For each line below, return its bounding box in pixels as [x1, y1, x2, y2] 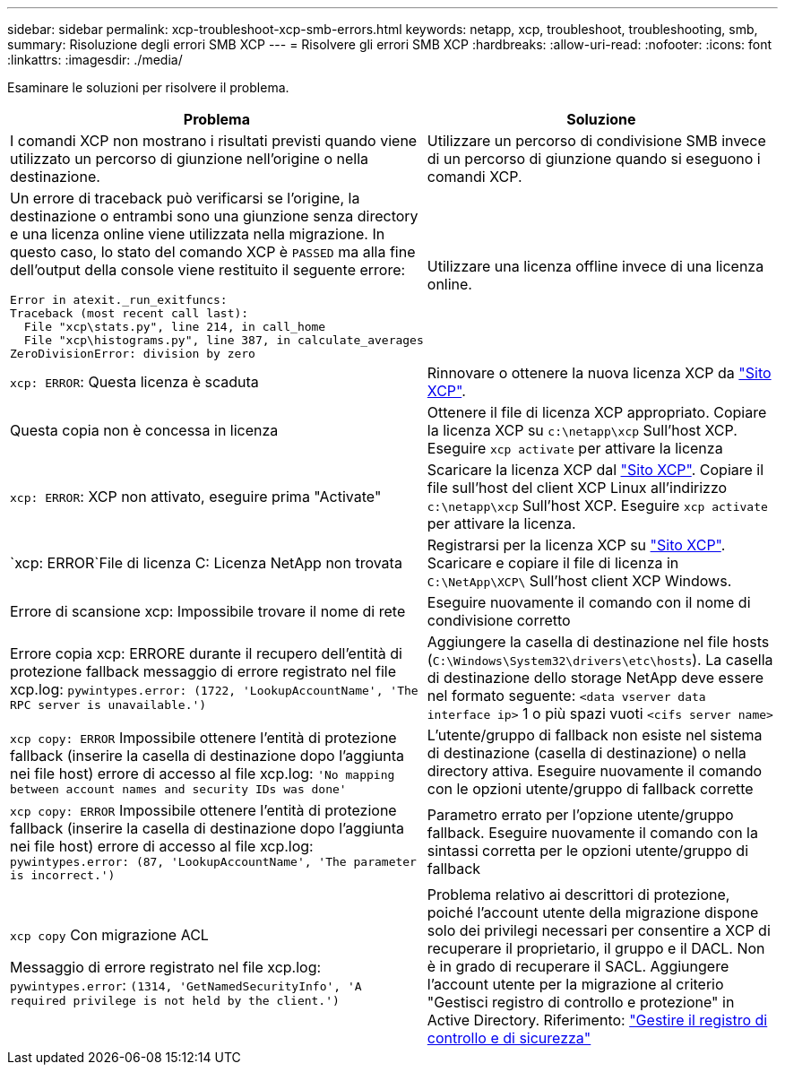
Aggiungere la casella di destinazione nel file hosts [427, 633, 770, 651]
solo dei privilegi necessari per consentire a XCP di [427, 921, 771, 939]
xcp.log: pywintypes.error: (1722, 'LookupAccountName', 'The [10, 679, 418, 698]
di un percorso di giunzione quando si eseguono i [427, 150, 761, 168]
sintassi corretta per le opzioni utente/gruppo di [427, 842, 749, 860]
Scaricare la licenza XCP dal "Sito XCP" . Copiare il [427, 461, 764, 479]
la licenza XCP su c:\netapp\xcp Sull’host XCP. [427, 421, 738, 439]
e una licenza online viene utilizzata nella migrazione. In [10, 225, 385, 243]
